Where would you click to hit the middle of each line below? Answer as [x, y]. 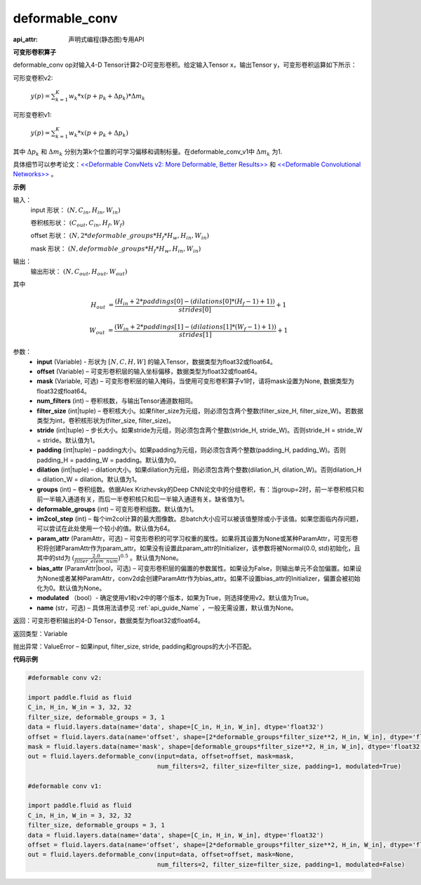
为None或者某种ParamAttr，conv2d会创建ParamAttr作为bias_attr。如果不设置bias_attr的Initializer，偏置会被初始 [199, 578]
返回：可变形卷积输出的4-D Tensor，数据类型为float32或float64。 [108, 620]
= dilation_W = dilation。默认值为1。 [88, 479]
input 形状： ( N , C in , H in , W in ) [75, 211]
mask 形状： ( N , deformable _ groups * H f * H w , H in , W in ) [116, 249]
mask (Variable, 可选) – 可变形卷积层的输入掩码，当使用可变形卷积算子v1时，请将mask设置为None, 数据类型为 [195, 381]
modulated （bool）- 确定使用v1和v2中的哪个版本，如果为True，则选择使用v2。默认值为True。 [175, 598]
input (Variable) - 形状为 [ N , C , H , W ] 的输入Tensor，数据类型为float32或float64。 [156, 361]
